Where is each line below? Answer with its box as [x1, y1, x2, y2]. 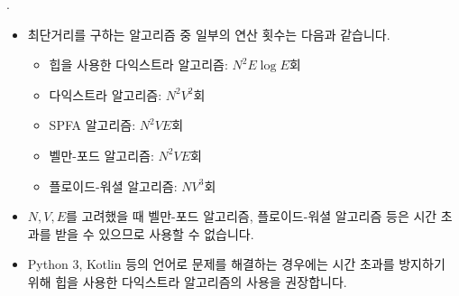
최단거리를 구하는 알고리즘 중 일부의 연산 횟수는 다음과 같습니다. [27, 24, 390, 43]
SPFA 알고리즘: [49, 116, 136, 134]
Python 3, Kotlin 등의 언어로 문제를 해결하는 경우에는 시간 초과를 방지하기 [27, 254, 445, 273]
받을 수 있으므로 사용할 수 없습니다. [55, 224, 254, 243]
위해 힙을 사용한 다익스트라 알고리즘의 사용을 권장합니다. [27, 272, 347, 291]
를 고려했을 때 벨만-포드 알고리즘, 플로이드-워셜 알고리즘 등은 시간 [66, 207, 437, 226]
